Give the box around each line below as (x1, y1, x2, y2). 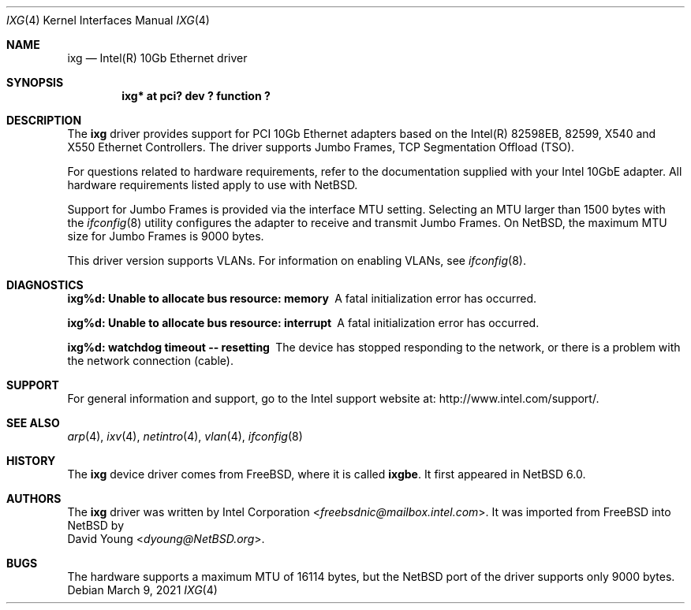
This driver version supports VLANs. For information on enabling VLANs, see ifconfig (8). (67, 254, 526, 267)
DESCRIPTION (6, 113, 82, 127)
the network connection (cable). (67, 354, 233, 367)
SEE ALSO (6, 416, 60, 430)
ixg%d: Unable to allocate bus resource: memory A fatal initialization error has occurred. (67, 292, 536, 305)
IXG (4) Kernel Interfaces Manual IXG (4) (6, 13, 210, 27)
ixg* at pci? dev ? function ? (121, 89, 271, 102)
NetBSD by (67, 519, 125, 532)
